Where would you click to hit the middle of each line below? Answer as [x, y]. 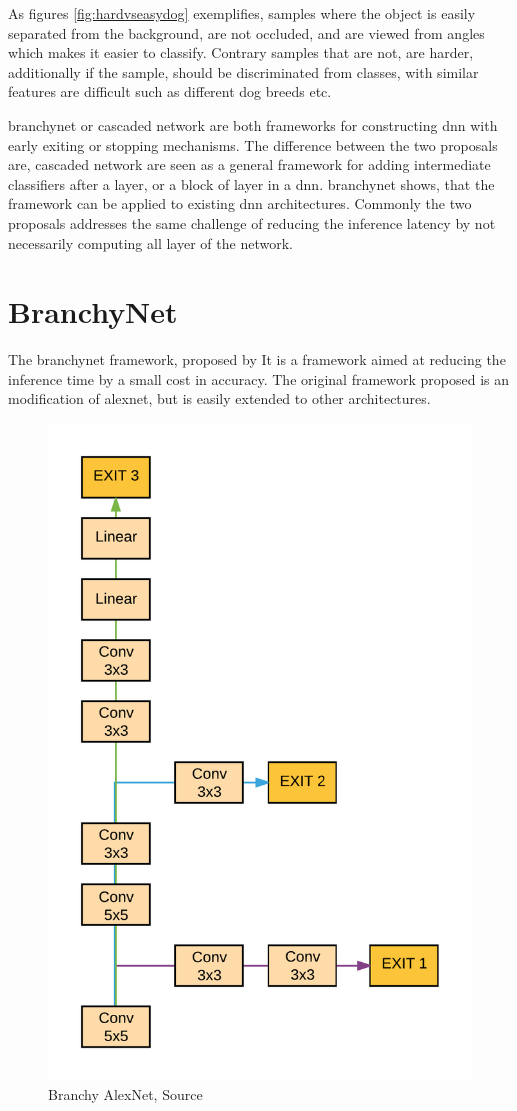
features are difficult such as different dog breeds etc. [170, 91]
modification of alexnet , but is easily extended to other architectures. [219, 398]
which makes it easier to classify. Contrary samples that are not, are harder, [241, 52]
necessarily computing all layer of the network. [150, 242]
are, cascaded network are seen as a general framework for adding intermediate [249, 164]
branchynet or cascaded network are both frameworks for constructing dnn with [253, 124]
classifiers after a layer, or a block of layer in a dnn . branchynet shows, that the [251, 183]
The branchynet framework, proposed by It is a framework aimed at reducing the [257, 359]
